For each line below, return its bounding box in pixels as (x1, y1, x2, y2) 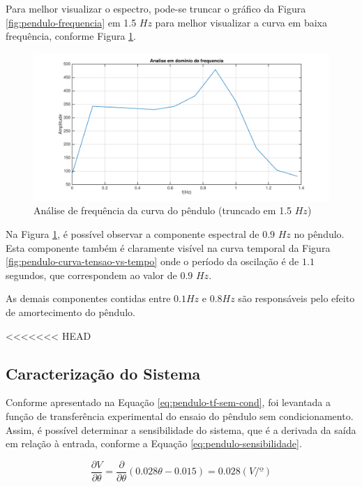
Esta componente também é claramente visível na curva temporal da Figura (6, 240, 331, 255)
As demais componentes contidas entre (6, 291, 171, 306)
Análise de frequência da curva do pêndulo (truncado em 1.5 (33, 203, 292, 218)
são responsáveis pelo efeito (238, 291, 355, 306)
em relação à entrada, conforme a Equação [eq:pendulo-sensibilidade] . (6, 436, 302, 451)
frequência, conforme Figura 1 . (6, 29, 137, 43)
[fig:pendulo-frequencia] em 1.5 (6, 15, 137, 29)
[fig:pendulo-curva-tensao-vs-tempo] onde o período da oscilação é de (6, 254, 299, 269)
